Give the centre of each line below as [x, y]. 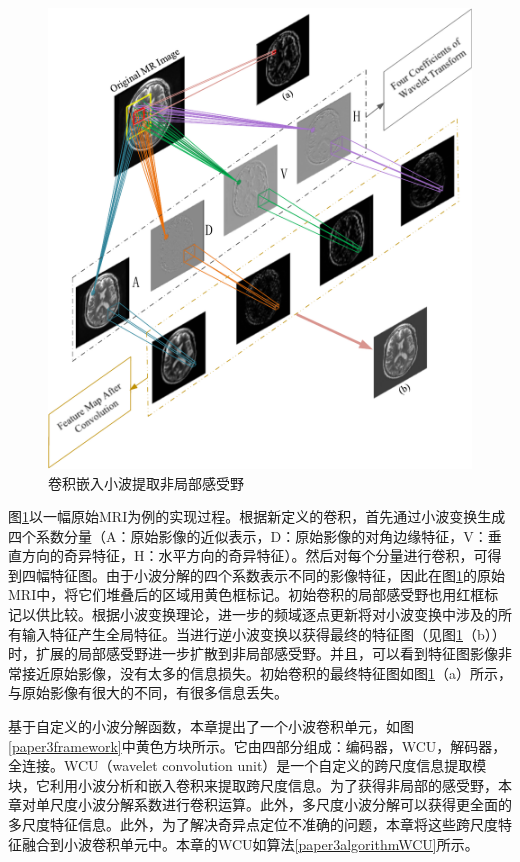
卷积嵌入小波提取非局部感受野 [146, 482]
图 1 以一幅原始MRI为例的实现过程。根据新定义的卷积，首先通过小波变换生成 [257, 516]
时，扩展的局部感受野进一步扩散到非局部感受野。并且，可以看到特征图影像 [253, 653]
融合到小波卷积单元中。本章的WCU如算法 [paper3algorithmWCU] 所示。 [250, 843]
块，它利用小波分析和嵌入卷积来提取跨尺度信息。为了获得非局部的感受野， [253, 784]
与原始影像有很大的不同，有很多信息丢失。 [148, 692]
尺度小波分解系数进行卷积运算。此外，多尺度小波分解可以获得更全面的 [280, 804]
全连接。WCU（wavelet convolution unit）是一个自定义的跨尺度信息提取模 [247, 765]
